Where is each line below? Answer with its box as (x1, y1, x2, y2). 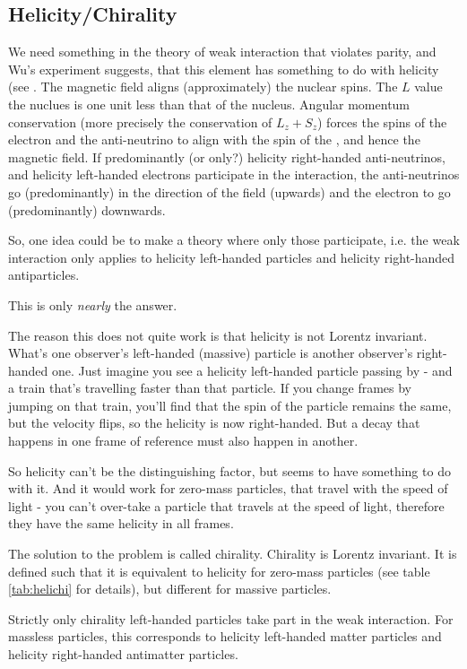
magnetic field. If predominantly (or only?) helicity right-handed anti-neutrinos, (8, 147, 445, 166)
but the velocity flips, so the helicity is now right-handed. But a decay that (8, 413, 420, 432)
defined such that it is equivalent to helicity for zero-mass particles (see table (8, 561, 430, 580)
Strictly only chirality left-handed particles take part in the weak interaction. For (8, 609, 454, 628)
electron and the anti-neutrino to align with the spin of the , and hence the (8, 130, 420, 149)
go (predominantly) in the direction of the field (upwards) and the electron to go (8, 182, 451, 201)
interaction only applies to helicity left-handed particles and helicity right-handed (8, 248, 455, 266)
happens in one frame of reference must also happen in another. (8, 431, 359, 450)
